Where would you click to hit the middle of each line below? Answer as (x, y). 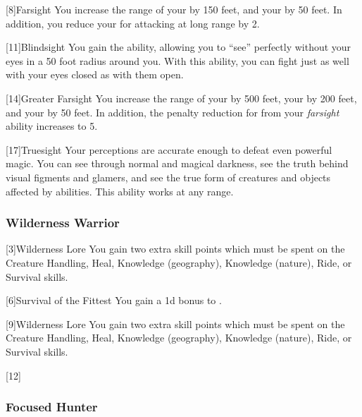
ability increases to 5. (52, 126)
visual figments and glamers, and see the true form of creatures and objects (168, 177)
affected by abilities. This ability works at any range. (120, 191)
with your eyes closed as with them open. (95, 74)
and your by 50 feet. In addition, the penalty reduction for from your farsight (173, 112)
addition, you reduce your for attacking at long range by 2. (133, 23)
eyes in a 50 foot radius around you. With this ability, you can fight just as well (177, 60)
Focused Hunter (52, 407)
